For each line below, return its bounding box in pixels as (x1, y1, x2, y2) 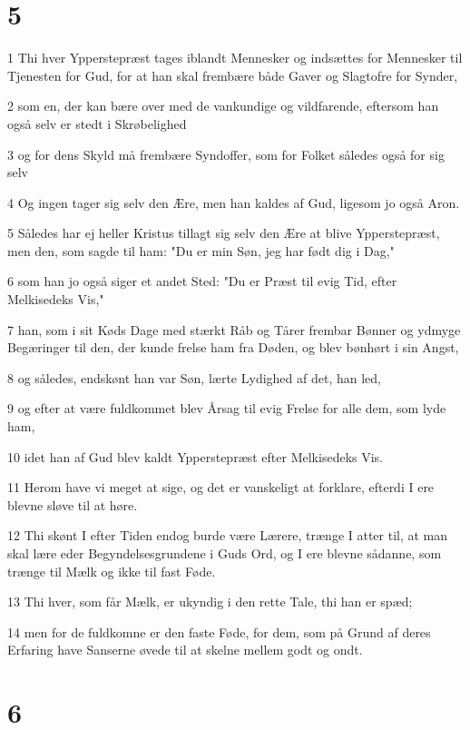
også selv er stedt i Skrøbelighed (7, 113, 187, 133)
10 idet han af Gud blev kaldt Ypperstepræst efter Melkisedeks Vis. (7, 447, 384, 466)
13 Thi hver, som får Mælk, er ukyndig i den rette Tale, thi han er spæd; (7, 592, 413, 611)
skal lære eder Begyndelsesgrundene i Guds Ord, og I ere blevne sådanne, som (7, 544, 442, 562)
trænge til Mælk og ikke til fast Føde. (7, 561, 216, 580)
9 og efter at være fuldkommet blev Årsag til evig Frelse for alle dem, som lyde (7, 399, 446, 418)
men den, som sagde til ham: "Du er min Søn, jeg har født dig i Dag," (7, 241, 395, 260)
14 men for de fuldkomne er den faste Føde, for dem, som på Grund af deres (7, 622, 431, 641)
